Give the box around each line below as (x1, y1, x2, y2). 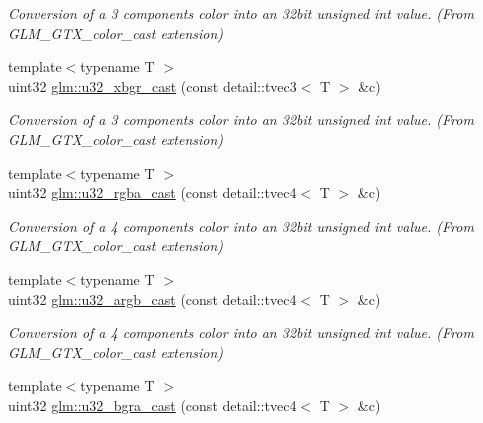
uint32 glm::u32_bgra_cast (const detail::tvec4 (8, 394, 297, 415)
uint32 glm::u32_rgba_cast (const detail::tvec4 (8, 182, 297, 203)
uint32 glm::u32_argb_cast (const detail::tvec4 (8, 288, 297, 309)
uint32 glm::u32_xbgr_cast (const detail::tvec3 (8, 75, 297, 96)
